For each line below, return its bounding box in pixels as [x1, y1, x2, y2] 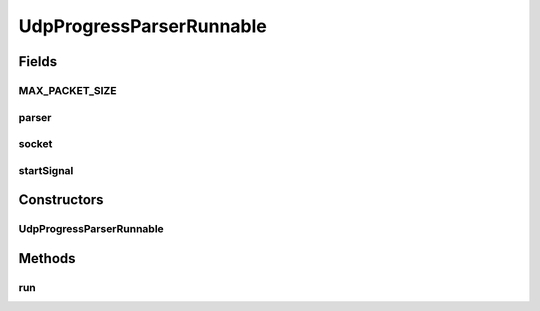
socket [18, 137, 53, 151]
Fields [18, 53, 58, 70]
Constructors [18, 191, 104, 209]
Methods [18, 250, 76, 267]
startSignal [18, 163, 74, 177]
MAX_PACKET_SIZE [18, 83, 117, 97]
